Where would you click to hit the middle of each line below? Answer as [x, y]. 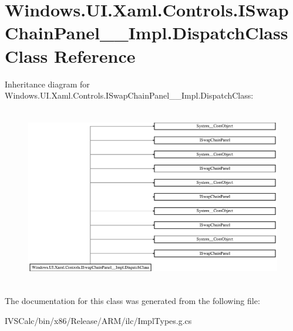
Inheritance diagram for [47, 84]
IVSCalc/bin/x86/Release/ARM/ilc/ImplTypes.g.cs [98, 320]
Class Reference [70, 55]
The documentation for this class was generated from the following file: [132, 300]
